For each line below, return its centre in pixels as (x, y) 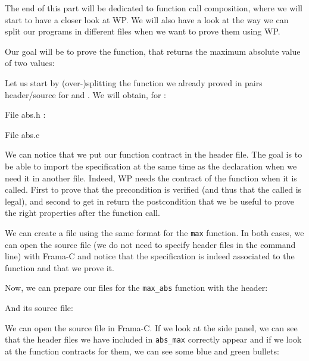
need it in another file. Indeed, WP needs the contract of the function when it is (151, 178)
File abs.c (22, 134)
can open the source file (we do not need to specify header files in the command (150, 244)
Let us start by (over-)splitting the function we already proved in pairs (134, 82)
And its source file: (39, 307)
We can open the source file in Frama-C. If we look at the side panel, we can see (151, 327)
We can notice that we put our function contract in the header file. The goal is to (154, 154)
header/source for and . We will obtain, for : (85, 94)
